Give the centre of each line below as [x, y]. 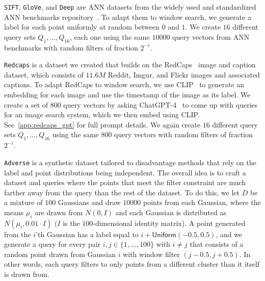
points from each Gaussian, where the [202, 202]
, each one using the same [110, 36]
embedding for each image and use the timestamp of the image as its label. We [127, 95]
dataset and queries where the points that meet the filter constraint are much [125, 182]
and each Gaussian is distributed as [171, 212]
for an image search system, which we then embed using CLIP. [102, 114]
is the [71, 223]
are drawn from [59, 212]
